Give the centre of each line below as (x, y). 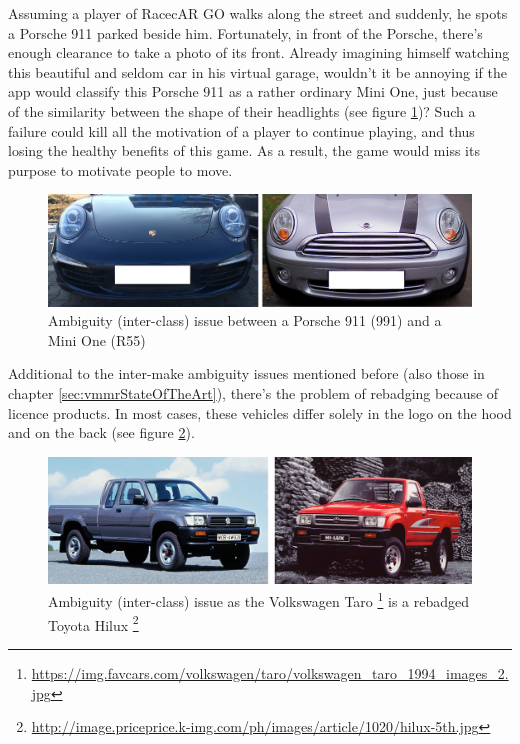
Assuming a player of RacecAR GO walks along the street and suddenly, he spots (258, 13)
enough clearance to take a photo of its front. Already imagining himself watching (259, 52)
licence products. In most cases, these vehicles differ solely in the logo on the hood (260, 412)
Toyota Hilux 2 (93, 623)
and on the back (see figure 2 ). (101, 432)
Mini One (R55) (97, 339)
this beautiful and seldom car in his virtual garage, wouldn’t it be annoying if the (257, 71)
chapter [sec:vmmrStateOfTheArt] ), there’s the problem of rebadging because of (253, 392)
